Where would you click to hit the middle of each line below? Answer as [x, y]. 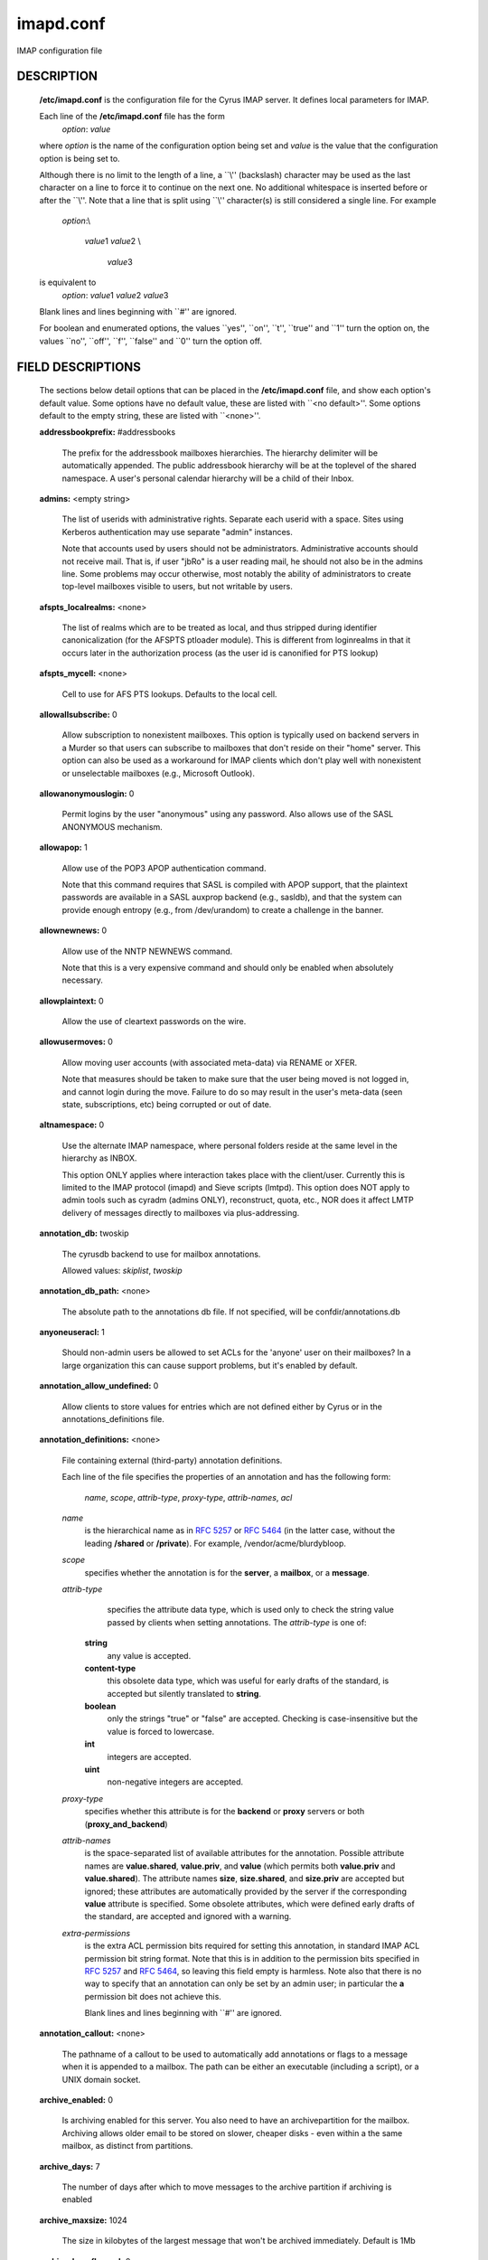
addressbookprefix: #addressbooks [108, 432]
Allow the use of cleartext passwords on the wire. [154, 1022]
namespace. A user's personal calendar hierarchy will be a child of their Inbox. [208, 478]
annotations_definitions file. [113, 1419]
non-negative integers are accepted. [175, 1782]
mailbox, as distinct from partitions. [127, 2146]
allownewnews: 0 [73, 930]
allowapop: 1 [63, 847]
